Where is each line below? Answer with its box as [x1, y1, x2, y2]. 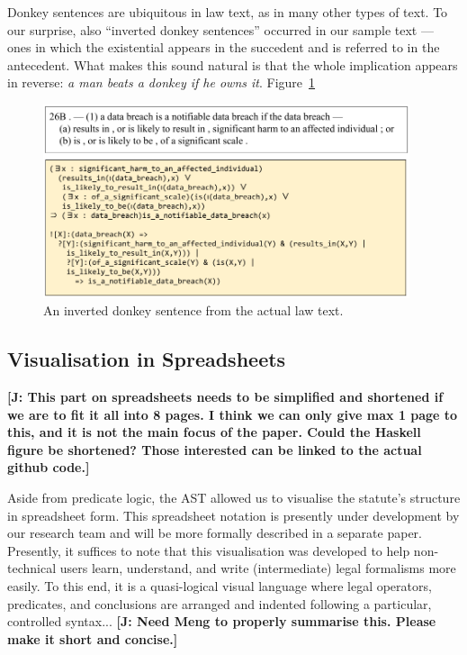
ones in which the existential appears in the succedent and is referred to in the [7, 38, 440, 57]
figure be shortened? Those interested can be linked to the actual [7, 440, 422, 459]
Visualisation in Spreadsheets [7, 345, 286, 373]
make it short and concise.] [7, 629, 178, 648]
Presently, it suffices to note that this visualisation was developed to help [7, 541, 410, 559]
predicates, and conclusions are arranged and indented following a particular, [7, 594, 432, 613]
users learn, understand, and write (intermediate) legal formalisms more [59, 559, 456, 578]
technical [7, 559, 57, 578]
